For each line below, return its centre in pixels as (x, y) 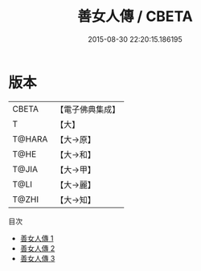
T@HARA (30, 139)
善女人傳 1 (37, 238)
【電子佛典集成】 (88, 109)
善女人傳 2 (37, 248)
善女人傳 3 (37, 258)
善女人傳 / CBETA (135, 16)
